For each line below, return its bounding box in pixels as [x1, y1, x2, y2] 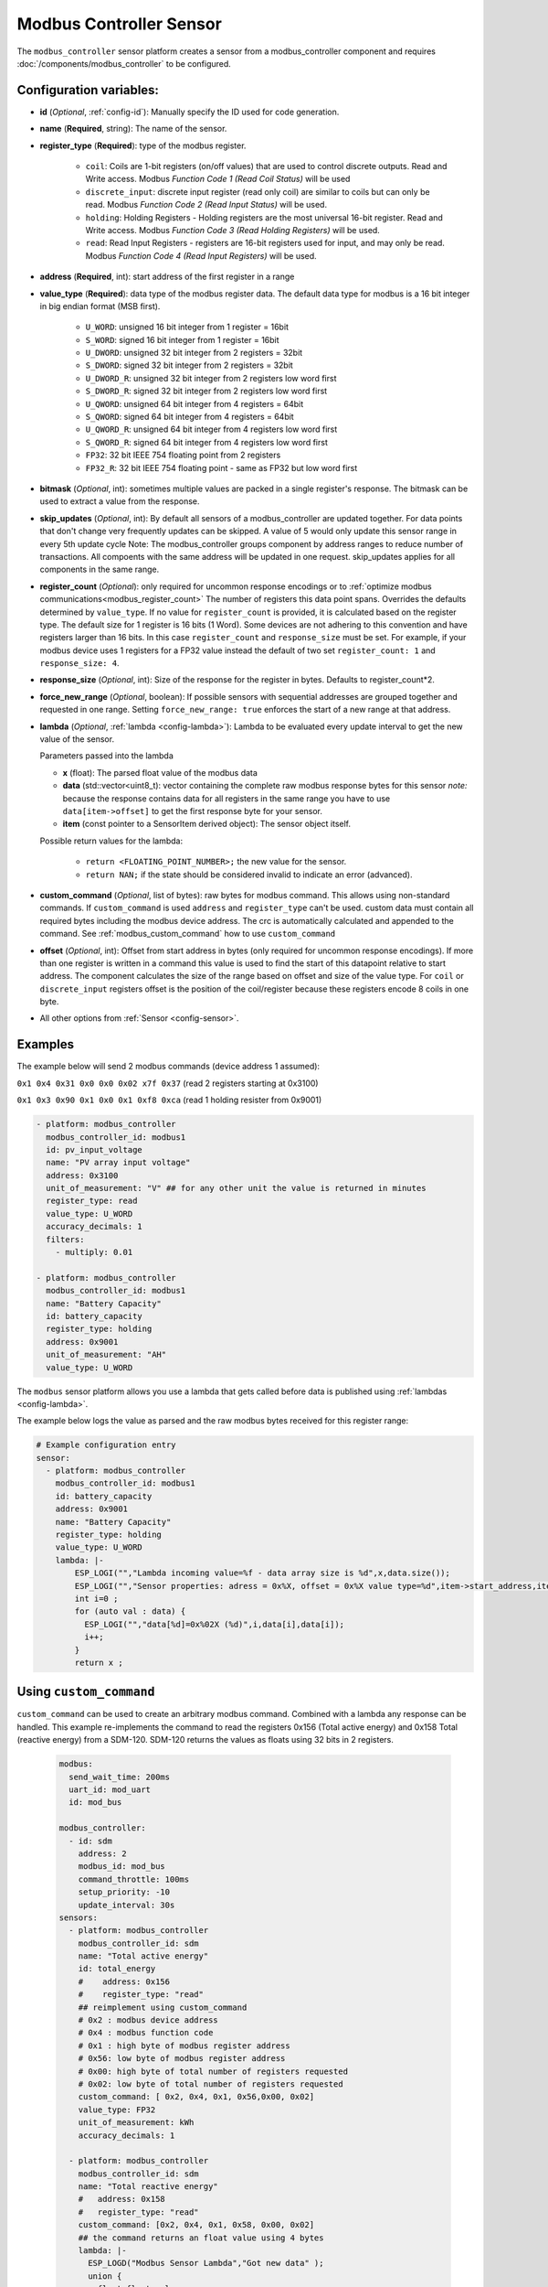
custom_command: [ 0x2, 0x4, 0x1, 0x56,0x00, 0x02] [78, 2091, 315, 2102]
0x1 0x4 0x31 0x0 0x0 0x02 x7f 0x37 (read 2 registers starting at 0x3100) [16, 1078, 319, 1089]
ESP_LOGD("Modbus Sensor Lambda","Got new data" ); [88, 2258, 324, 2269]
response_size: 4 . [39, 658, 120, 669]
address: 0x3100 [46, 1170, 119, 1180]
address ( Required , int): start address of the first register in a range [39, 271, 295, 283]
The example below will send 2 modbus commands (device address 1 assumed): [16, 1061, 320, 1072]
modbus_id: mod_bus [78, 1862, 166, 1872]
